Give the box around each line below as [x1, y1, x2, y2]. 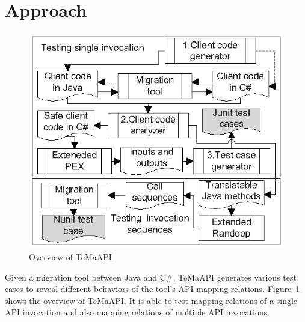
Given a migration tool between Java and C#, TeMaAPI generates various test [5, 270, 297, 283]
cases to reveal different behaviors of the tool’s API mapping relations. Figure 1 [5, 282, 300, 295]
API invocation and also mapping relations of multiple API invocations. [5, 306, 270, 318]
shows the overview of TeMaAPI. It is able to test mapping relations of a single [5, 294, 298, 306]
